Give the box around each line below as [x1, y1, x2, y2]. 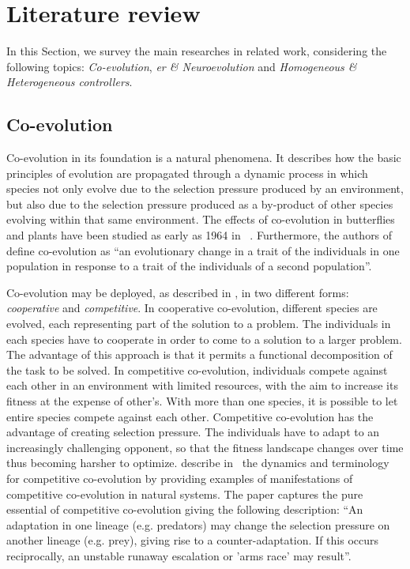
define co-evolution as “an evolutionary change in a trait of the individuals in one [6, 242, 400, 258]
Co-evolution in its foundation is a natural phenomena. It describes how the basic [6, 149, 401, 166]
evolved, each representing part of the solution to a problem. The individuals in [6, 315, 391, 332]
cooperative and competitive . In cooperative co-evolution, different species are [6, 300, 378, 316]
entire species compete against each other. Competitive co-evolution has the [6, 408, 374, 424]
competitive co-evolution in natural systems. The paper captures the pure [6, 485, 363, 502]
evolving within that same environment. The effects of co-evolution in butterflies [6, 211, 395, 228]
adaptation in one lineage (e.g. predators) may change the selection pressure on [6, 516, 390, 533]
